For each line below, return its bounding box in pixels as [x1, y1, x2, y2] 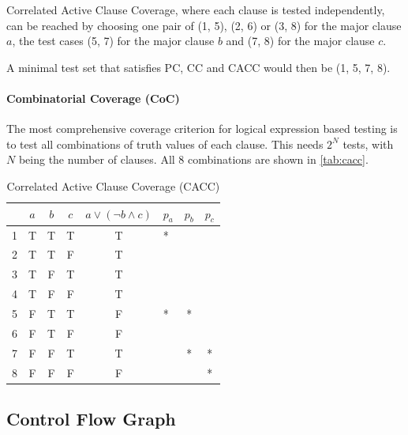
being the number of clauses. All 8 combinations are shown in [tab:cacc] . [18, 151, 369, 168]
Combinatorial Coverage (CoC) [6, 89, 180, 106]
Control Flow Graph [6, 406, 176, 430]
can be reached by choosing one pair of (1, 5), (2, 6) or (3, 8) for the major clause [6, 17, 402, 33]
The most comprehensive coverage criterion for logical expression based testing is [6, 120, 398, 137]
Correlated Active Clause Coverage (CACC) [6, 177, 220, 194]
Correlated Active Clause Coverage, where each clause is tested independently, [6, 2, 385, 17]
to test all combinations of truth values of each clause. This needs [6, 135, 324, 152]
